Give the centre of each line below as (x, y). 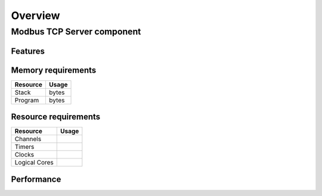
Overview (35, 15)
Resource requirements (56, 117)
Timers (24, 147)
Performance (36, 179)
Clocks (24, 155)
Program (27, 100)
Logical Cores (34, 163)
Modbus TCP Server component (76, 32)
